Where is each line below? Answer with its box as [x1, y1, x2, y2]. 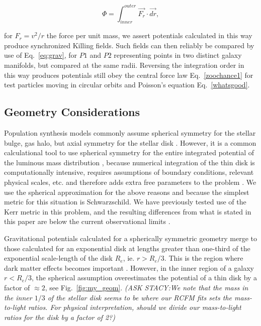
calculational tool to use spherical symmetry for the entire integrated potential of [4, 147, 254, 158]
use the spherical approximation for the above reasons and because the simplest [4, 186, 249, 197]
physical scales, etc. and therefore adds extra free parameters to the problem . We [4, 177, 256, 187]
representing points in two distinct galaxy [114, 50, 242, 60]
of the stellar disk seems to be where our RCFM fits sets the [47, 292, 232, 302]
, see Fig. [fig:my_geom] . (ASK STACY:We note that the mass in [45, 282, 248, 292]
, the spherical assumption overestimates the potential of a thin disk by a [31, 272, 257, 283]
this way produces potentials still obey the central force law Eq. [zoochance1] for [4, 69, 253, 80]
